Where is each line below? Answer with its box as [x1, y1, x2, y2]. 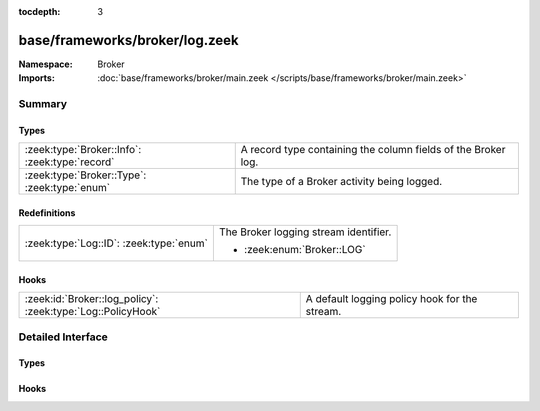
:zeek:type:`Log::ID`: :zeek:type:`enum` [24, 236, 209, 250]
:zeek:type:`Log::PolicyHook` [24, 305, 161, 319]
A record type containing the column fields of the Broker [240, 143, 506, 157]
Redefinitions [18, 206, 76, 219]
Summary [18, 97, 68, 111]
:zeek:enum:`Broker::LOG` [243, 243, 366, 257]
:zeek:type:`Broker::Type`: [24, 168, 147, 182]
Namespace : [18, 58, 74, 70]
